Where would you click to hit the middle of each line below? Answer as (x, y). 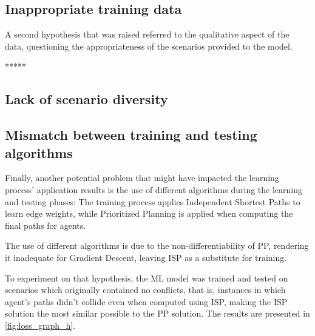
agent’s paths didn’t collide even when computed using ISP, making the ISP (146, 301)
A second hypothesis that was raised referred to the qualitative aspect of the (147, 34)
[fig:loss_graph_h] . (40, 325)
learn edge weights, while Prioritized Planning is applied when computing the (149, 213)
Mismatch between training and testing (131, 135)
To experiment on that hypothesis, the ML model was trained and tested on (147, 278)
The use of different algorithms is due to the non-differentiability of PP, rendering (157, 245)
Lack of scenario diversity (86, 99)
